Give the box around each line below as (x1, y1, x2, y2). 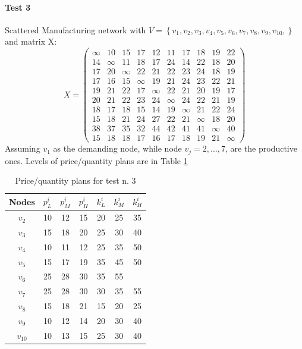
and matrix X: (5, 35, 57, 48)
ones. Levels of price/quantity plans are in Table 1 (5, 154, 188, 166)
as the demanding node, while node (53, 142, 182, 155)
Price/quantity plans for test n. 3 (15, 174, 136, 187)
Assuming (5, 142, 40, 155)
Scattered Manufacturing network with (5, 23, 146, 36)
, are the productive (225, 142, 297, 155)
